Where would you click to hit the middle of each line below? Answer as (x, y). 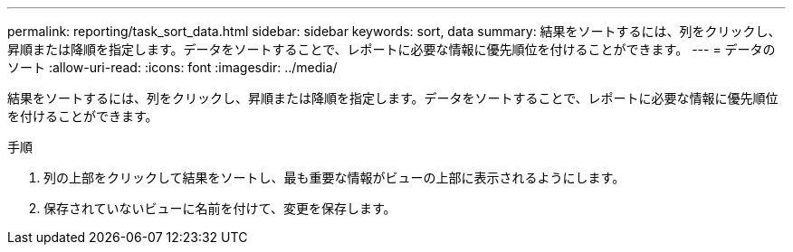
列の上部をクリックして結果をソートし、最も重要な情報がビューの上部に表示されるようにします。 (334, 177)
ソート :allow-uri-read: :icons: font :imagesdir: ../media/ (172, 67)
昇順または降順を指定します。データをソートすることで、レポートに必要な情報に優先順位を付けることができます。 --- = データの (392, 49)
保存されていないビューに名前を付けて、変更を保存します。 (220, 208)
